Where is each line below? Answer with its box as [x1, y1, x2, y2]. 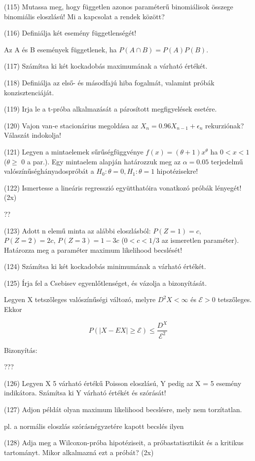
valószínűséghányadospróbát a [4, 166, 94, 176]
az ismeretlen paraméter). [161, 235, 239, 245]
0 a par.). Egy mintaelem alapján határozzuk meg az [21, 156, 181, 166]
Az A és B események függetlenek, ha [4, 44, 117, 54]
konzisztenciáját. [4, 87, 54, 97]
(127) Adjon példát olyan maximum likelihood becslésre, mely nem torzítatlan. [4, 404, 242, 414]
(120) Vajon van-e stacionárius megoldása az [4, 120, 139, 130]
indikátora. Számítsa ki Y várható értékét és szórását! [4, 387, 166, 398]
